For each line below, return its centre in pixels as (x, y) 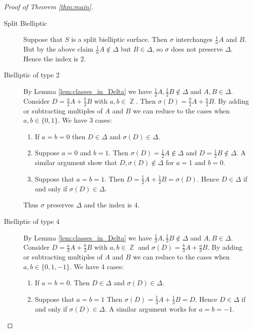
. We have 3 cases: (85, 120)
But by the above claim (58, 49)
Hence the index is (51, 58)
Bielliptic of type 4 (32, 221)
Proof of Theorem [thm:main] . (49, 6)
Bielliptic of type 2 (32, 75)
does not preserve (197, 49)
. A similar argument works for (151, 308)
